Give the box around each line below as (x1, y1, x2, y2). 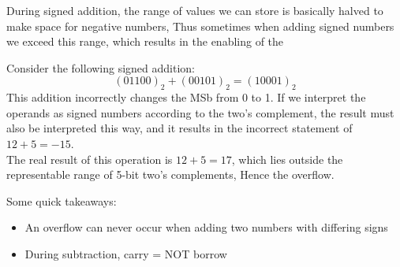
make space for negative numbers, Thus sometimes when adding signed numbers (6, 17, 394, 34)
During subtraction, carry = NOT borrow (24, 245, 227, 261)
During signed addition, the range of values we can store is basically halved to (6, 2, 383, 18)
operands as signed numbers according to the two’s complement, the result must (6, 104, 394, 121)
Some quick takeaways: (6, 192, 117, 209)
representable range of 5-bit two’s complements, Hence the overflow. (6, 166, 335, 183)
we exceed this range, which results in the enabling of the (6, 33, 284, 50)
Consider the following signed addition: (6, 59, 196, 76)
